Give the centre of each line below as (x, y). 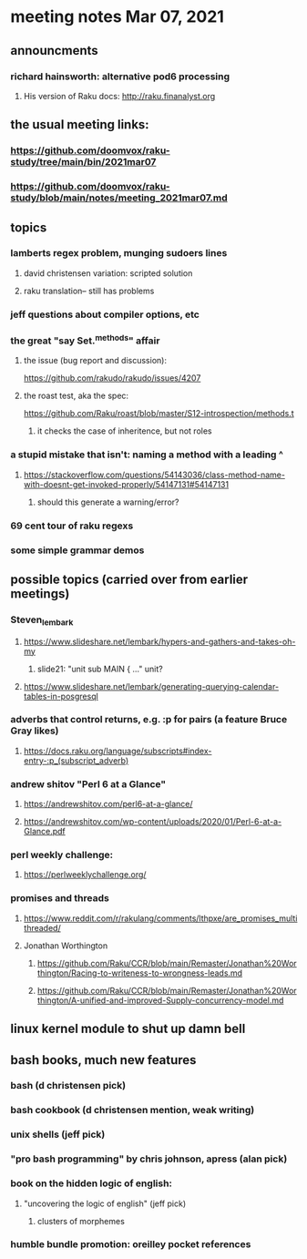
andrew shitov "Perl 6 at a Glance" (88, 783)
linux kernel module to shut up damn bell (128, 1029)
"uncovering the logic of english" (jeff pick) (104, 1203)
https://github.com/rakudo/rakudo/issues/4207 (112, 378)
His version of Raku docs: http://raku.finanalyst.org (119, 96)
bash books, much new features (103, 1060)
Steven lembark (42, 620)
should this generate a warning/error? (108, 502)
